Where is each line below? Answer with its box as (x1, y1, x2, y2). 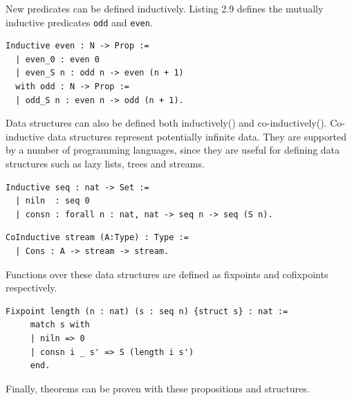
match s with (30, 320, 90, 330)
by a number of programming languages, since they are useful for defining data (6, 143, 340, 157)
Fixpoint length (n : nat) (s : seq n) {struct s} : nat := (6, 306, 288, 316)
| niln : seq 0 (15, 196, 90, 206)
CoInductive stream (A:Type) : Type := (6, 233, 189, 243)
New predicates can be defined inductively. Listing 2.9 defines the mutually (6, 1, 324, 15)
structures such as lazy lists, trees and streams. (6, 156, 205, 170)
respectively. (6, 280, 57, 295)
